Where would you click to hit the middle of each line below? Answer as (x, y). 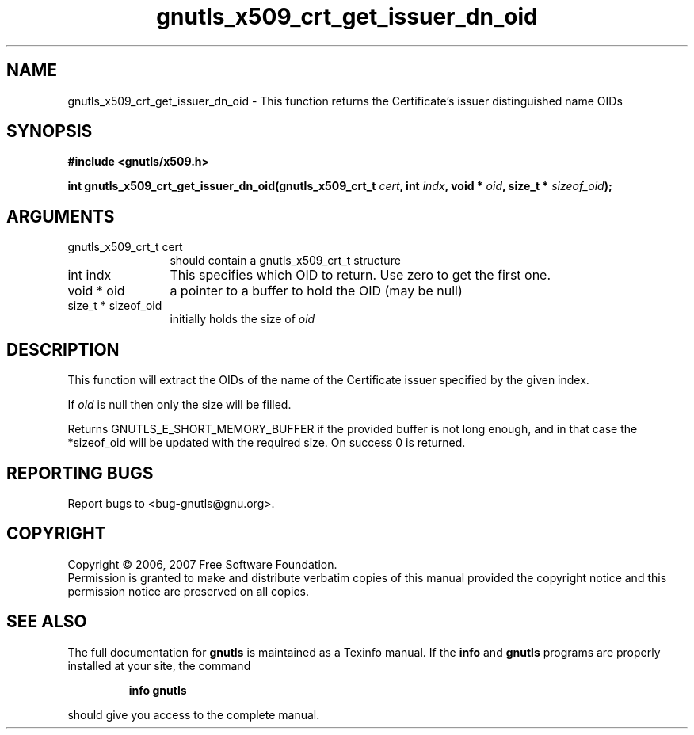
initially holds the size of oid (242, 319)
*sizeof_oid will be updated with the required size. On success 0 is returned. (267, 443)
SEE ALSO (47, 622)
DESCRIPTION (63, 349)
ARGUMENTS (61, 216)
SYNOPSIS (50, 131)
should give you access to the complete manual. (194, 714)
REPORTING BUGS (80, 473)
